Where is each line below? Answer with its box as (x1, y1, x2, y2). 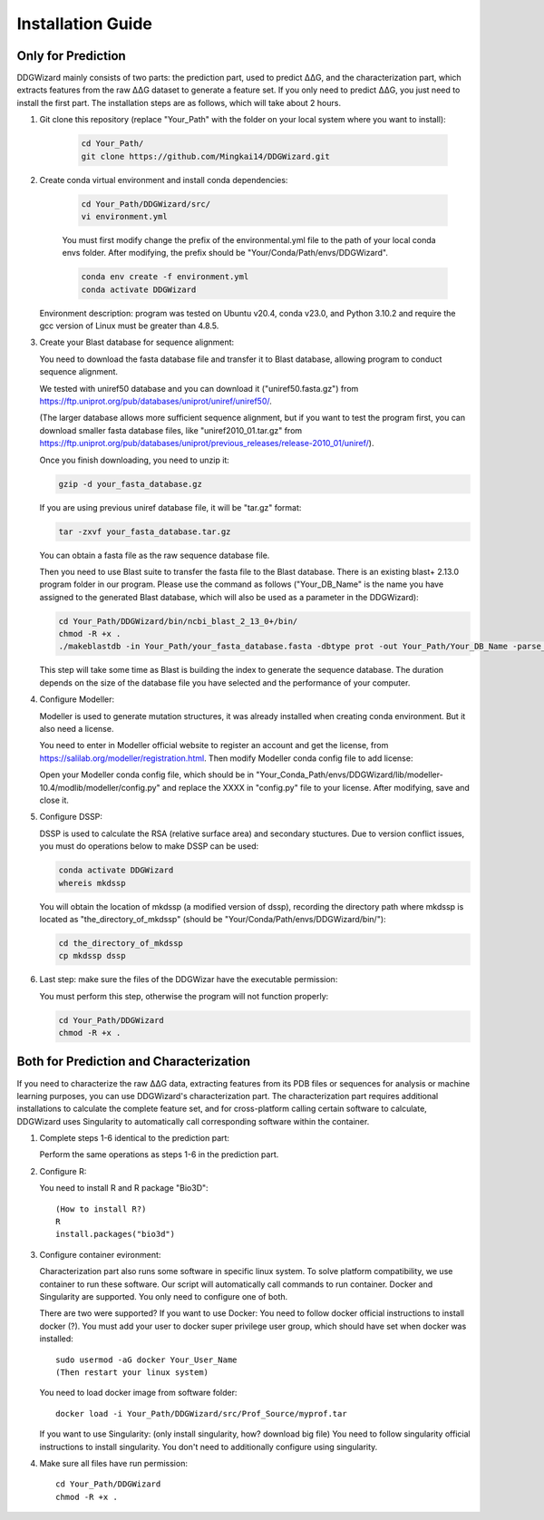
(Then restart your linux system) (55, 1367, 209, 1378)
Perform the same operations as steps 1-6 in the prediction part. (39, 1149, 279, 1160)
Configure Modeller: (39, 694, 115, 705)
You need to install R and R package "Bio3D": (39, 1183, 209, 1194)
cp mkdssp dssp (58, 950, 126, 961)
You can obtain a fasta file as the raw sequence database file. (39, 550, 270, 560)
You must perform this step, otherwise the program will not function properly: (39, 990, 329, 1001)
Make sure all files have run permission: (39, 1457, 188, 1468)
